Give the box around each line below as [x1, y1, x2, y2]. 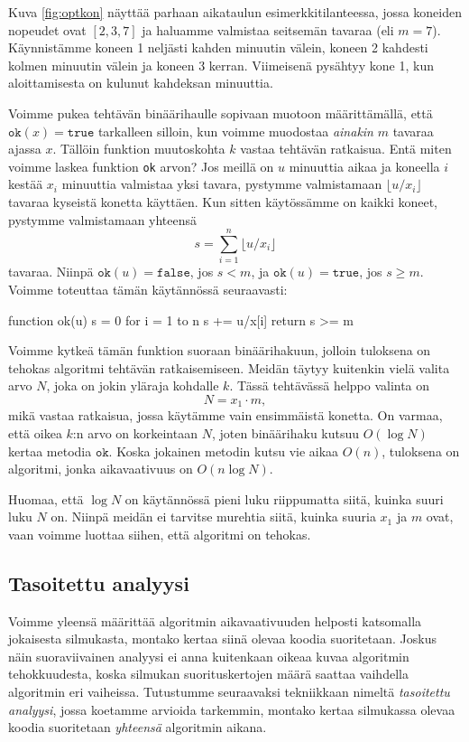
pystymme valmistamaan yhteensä [8, 210, 198, 229]
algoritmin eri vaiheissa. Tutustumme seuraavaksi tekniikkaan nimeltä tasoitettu [8, 682, 450, 701]
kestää [8, 174, 43, 193]
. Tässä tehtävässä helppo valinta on [229, 376, 430, 395]
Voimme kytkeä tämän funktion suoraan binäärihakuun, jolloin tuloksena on [8, 341, 431, 360]
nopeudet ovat [8, 20, 87, 39]
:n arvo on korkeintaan [72, 423, 198, 442]
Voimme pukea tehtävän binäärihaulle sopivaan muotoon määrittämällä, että [8, 103, 433, 122]
